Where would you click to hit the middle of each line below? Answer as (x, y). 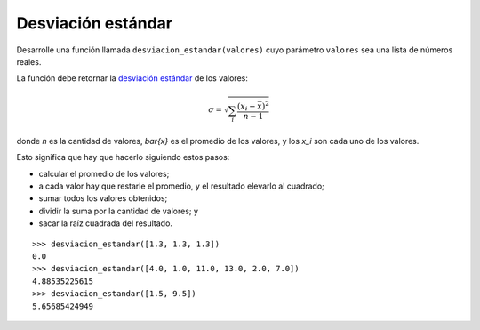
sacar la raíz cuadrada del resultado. (106, 223)
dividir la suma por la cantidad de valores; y (119, 211)
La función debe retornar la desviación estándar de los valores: (132, 78)
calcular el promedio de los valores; (104, 173)
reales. (29, 61)
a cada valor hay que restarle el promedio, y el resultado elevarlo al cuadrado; (181, 186)
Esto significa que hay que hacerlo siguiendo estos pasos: (123, 157)
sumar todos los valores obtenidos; (103, 198)
